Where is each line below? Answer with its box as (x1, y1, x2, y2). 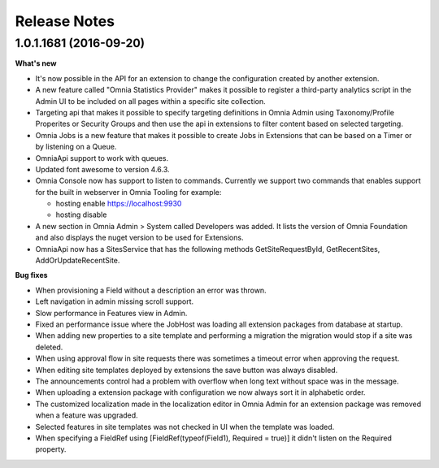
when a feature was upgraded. (35, 410, 138, 420)
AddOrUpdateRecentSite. (35, 256, 120, 266)
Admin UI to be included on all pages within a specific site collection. (35, 96, 266, 106)
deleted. (35, 342, 63, 352)
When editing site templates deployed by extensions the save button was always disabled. (35, 365, 338, 375)
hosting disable (55, 210, 107, 219)
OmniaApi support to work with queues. (35, 153, 169, 162)
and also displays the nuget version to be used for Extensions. (35, 232, 244, 243)
